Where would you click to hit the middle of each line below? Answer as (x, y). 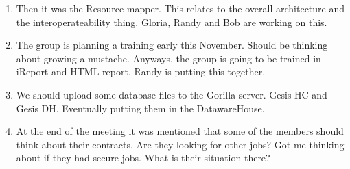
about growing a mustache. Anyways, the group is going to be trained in (168, 58)
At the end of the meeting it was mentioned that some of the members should (180, 131)
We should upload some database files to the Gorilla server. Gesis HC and (172, 94)
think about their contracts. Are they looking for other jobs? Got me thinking (180, 144)
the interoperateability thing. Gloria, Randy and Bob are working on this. (172, 22)
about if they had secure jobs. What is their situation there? (143, 158)
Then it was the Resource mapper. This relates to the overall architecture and (180, 8)
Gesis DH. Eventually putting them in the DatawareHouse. (140, 108)
